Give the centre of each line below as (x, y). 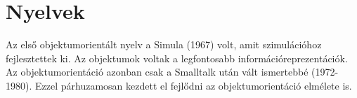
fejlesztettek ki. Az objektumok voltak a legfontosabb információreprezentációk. (177, 58)
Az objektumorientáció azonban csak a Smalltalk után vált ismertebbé (157, 72)
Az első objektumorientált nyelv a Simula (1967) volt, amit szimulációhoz (164, 44)
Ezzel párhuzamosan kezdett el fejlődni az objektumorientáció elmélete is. (193, 85)
